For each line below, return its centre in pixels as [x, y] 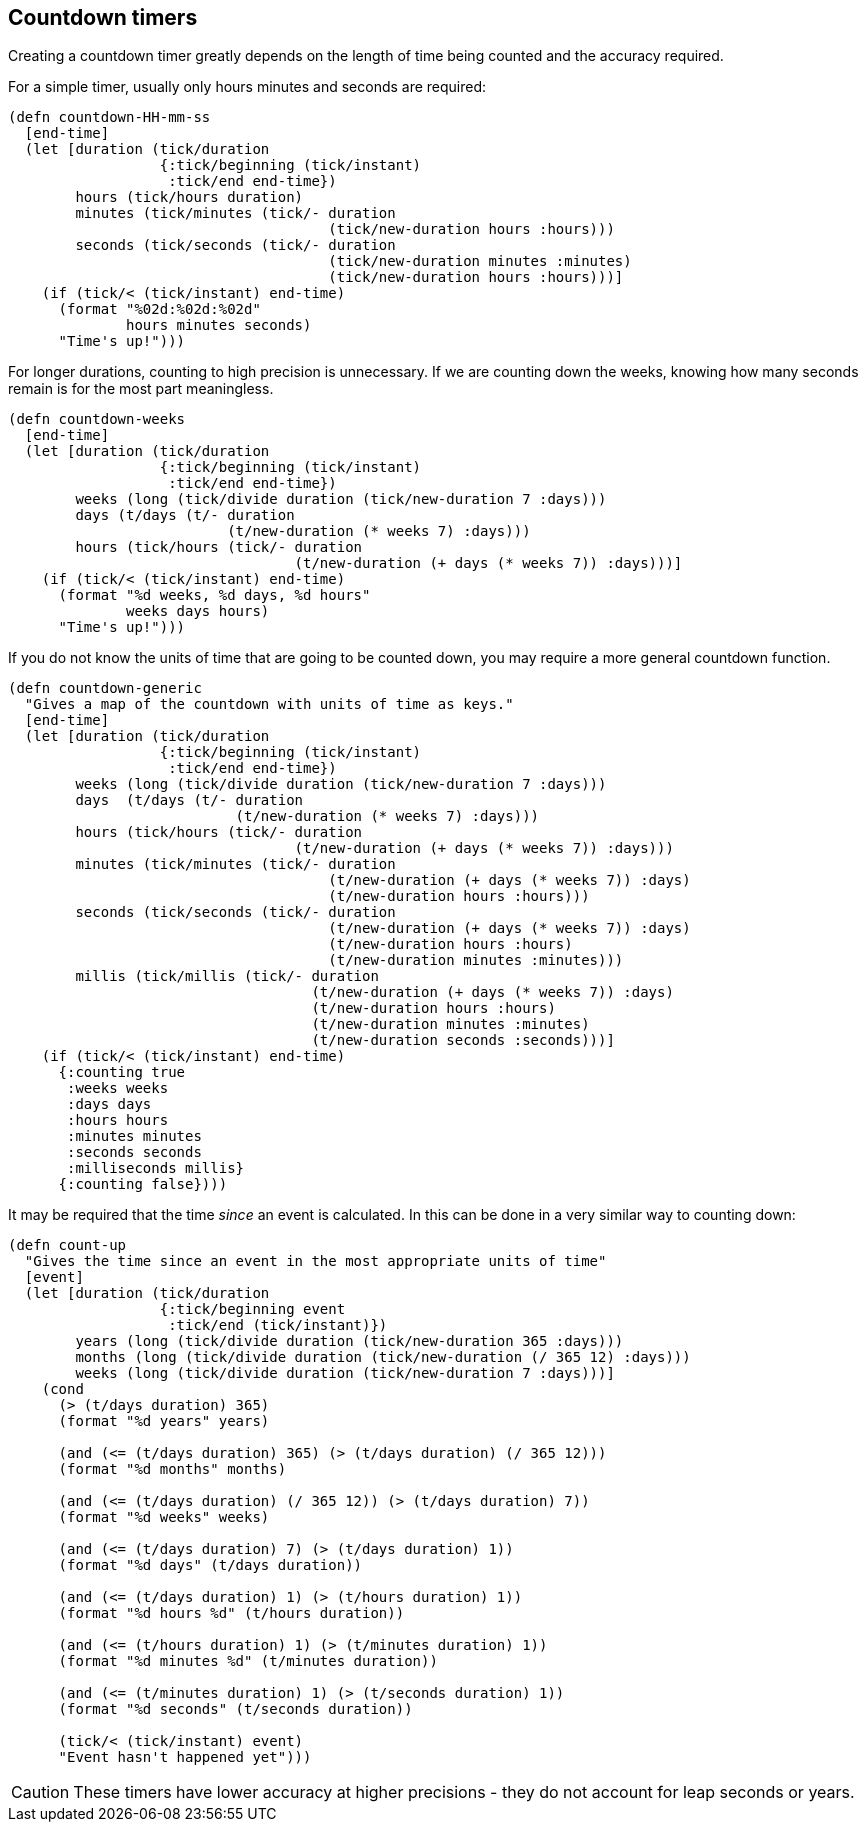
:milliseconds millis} [156, 1168]
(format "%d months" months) [172, 1469]
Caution [40, 1792]
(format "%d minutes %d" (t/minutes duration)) [248, 1661]
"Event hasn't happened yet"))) [185, 1757]
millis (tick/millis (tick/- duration [227, 976]
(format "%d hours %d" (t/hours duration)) [231, 1613]
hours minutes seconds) [219, 325]
